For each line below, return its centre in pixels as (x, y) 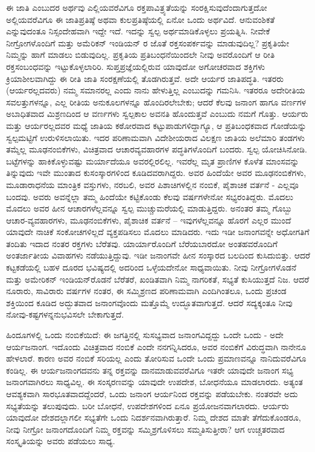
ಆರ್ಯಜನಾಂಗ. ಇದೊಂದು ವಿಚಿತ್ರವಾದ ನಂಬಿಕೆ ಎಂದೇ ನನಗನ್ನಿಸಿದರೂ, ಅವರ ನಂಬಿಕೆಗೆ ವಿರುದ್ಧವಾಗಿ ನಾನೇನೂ (156, 346)
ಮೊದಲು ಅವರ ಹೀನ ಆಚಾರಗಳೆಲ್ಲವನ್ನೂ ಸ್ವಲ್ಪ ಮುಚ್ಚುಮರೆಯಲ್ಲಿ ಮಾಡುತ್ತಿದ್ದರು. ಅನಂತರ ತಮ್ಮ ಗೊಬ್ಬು (149, 208)
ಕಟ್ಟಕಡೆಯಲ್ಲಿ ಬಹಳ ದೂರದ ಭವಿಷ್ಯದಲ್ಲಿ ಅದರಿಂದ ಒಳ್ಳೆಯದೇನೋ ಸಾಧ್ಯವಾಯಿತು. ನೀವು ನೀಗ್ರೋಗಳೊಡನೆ (151, 267)
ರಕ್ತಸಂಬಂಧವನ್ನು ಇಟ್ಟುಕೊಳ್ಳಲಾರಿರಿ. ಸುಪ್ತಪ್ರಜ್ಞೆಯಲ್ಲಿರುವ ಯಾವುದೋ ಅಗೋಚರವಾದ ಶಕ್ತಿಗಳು (135, 66)
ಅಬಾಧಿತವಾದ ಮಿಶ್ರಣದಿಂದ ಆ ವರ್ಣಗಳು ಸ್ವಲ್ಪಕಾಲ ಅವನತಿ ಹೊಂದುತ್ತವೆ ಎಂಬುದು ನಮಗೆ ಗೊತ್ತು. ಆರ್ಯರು (157, 114)
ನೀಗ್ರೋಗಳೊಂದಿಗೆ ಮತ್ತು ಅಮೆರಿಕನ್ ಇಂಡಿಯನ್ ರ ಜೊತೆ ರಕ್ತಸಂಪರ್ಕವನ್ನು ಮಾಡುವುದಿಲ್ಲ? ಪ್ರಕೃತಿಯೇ (148, 42)
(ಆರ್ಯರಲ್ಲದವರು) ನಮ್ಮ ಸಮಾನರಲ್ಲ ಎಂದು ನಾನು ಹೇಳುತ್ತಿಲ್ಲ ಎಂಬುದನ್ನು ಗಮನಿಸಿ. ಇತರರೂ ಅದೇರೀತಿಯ (156, 90)
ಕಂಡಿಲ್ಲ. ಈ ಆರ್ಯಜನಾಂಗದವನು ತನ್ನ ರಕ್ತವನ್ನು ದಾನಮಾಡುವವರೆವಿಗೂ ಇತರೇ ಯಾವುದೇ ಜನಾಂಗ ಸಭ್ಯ (150, 370)
